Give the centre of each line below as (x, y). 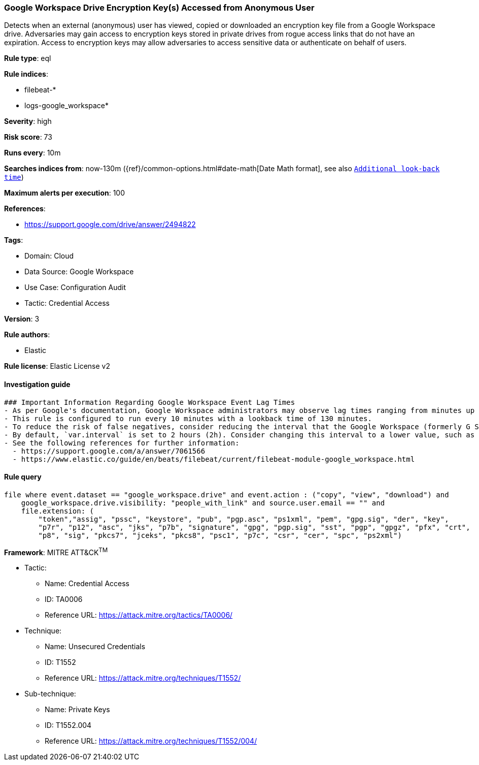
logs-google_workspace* (67, 106)
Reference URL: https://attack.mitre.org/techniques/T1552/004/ (151, 741)
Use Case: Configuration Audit (75, 288)
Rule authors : (27, 335)
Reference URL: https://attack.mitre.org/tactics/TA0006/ (139, 615)
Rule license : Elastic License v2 (57, 366)
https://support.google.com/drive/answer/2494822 (110, 225)
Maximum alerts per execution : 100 (65, 193)
